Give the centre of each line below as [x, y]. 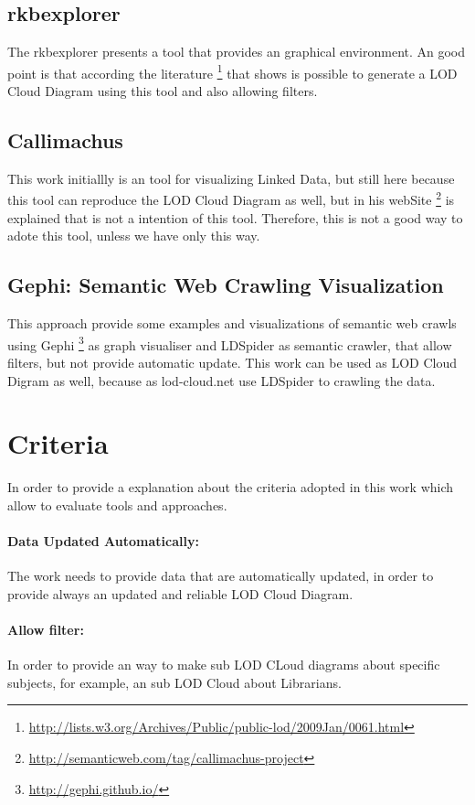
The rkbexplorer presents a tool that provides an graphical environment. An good [237, 52]
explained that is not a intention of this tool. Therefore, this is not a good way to [235, 217]
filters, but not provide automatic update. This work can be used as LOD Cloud [232, 362]
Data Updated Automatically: [103, 541]
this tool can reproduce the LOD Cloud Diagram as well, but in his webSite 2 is [231, 199]
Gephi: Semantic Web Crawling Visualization [226, 285]
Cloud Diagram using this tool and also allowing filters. [163, 91]
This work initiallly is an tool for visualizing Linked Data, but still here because [231, 178]
